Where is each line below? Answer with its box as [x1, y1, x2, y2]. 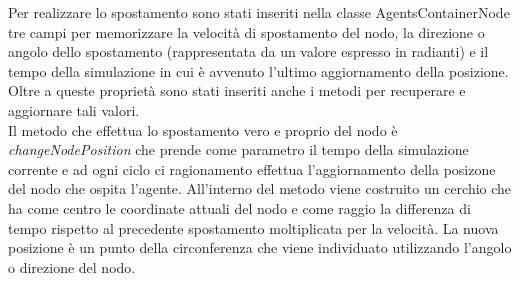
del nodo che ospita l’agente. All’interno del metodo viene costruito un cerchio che [8, 178, 512, 199]
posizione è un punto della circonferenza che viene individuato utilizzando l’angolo [8, 237, 512, 258]
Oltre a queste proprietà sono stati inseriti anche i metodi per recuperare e [8, 80, 466, 101]
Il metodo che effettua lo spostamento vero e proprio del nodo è [8, 119, 398, 140]
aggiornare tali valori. [8, 99, 140, 120]
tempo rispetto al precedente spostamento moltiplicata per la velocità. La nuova [8, 217, 499, 238]
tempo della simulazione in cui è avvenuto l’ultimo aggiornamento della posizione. [8, 60, 509, 81]
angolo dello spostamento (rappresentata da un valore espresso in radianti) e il [8, 41, 489, 62]
